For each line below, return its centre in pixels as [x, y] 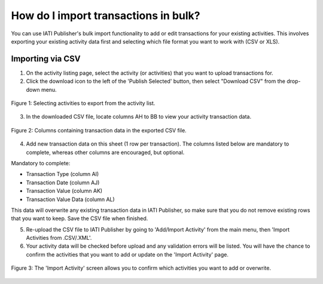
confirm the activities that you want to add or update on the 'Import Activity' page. [127, 254]
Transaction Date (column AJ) [63, 183]
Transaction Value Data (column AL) [70, 199]
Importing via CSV [46, 59]
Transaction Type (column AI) [63, 174]
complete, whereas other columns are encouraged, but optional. [105, 152]
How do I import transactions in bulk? [106, 16]
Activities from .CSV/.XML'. [59, 238]
